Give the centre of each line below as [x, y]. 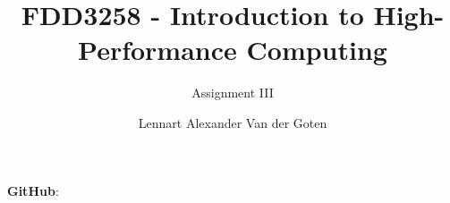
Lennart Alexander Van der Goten [233, 122]
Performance [157, 50]
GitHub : [33, 190]
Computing [317, 50]
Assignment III [233, 93]
